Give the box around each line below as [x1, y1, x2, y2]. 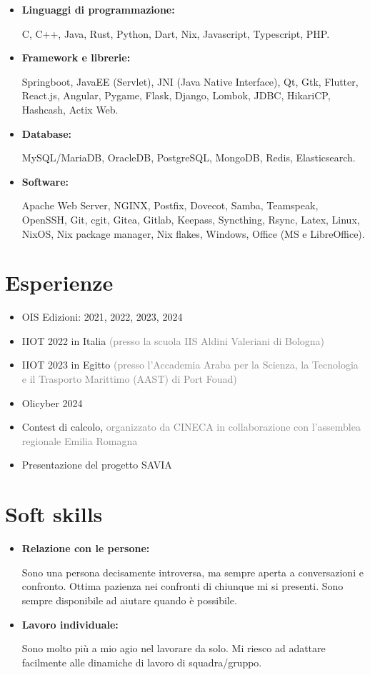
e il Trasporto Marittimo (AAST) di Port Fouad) [21, 371, 237, 386]
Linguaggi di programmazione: [21, 2, 175, 16]
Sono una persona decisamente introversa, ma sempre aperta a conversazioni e [21, 564, 364, 579]
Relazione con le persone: [21, 541, 150, 556]
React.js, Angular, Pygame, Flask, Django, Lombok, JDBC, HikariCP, [21, 88, 331, 103]
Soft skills [5, 499, 103, 529]
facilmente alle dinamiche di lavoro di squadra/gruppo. [21, 654, 262, 669]
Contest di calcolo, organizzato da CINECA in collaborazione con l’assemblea [21, 419, 361, 434]
